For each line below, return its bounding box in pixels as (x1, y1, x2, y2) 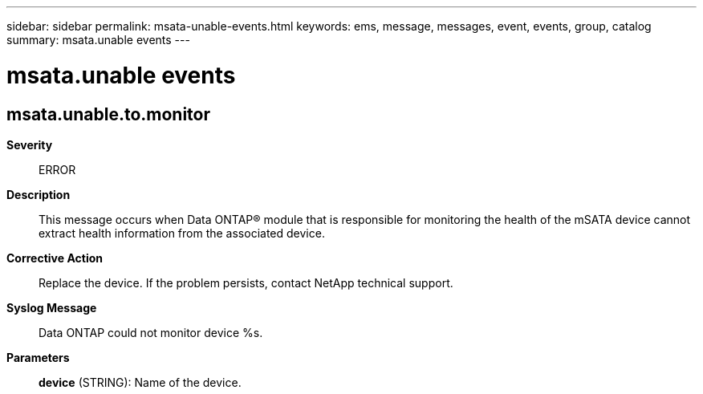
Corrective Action (6, 250, 103, 265)
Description (6, 187, 71, 201)
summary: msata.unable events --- (6, 33, 190, 47)
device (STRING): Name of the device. (39, 375, 242, 389)
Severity (6, 137, 53, 152)
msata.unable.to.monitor (6, 104, 211, 124)
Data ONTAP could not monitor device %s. (39, 325, 263, 339)
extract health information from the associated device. (39, 225, 325, 240)
